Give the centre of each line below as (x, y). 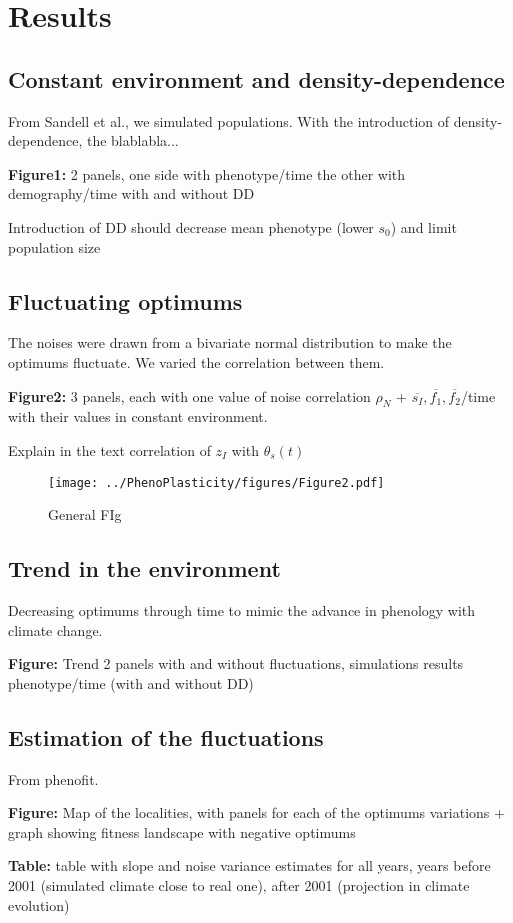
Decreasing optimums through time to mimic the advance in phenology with (242, 609)
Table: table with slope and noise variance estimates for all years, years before (249, 865)
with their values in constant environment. (138, 416)
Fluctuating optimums (125, 300)
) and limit (423, 226)
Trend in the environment (144, 568)
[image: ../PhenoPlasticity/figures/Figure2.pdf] (216, 482)
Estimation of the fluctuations (166, 736)
